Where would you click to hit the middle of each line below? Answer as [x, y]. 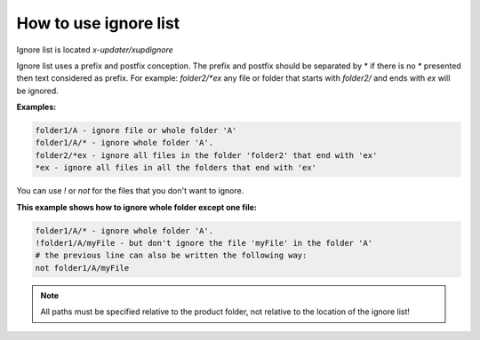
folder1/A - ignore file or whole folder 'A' [136, 130]
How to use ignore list [98, 23]
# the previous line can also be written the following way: [171, 256]
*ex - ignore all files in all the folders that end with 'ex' [176, 168]
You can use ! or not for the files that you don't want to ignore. [130, 191]
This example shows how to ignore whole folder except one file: [137, 207]
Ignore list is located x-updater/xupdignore [95, 50]
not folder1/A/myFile [82, 268]
